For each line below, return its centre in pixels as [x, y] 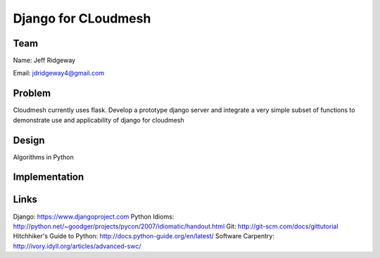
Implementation [49, 177]
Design [29, 140]
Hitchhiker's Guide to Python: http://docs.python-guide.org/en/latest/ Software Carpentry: [144, 236]
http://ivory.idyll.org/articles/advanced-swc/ [77, 246]
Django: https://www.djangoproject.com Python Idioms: [94, 216]
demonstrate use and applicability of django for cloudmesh [99, 120]
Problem [32, 93]
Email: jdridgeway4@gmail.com [59, 73]
